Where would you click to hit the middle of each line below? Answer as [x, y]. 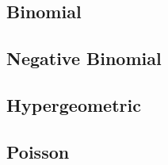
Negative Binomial [84, 58]
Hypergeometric [74, 104]
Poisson [38, 151]
